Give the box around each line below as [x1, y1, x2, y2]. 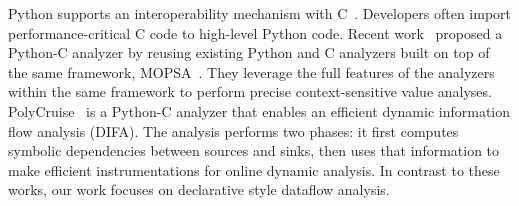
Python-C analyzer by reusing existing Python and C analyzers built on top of [8, 42, 490, 63]
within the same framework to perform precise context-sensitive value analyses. [8, 81, 492, 102]
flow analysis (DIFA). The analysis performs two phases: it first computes [8, 120, 459, 141]
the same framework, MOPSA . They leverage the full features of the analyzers [8, 61, 495, 82]
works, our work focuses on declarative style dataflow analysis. [8, 179, 390, 200]
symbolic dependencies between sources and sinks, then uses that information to [8, 140, 500, 161]
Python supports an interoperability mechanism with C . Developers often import [8, 3, 511, 23]
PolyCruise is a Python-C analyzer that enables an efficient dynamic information [8, 100, 511, 121]
